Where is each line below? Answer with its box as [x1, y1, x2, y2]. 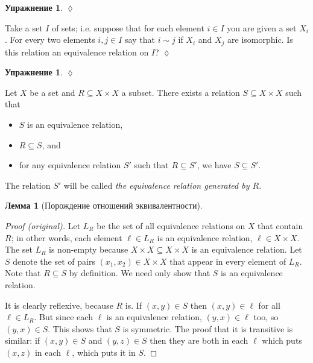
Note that [5, 267, 41, 279]
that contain [258, 219, 303, 232]
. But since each [34, 311, 93, 323]
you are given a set [227, 21, 297, 34]
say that [125, 33, 155, 46]
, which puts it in [72, 346, 136, 358]
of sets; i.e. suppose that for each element [52, 21, 204, 34]
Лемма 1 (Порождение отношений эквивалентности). [5, 199, 203, 212]
